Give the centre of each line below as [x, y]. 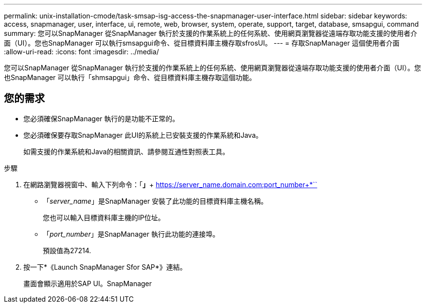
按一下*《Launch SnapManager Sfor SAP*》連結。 [105, 267]
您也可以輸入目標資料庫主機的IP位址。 [104, 217]
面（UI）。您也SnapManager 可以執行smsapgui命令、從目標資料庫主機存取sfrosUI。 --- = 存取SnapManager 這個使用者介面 [202, 43]
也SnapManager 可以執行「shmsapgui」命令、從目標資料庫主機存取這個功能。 [130, 77]
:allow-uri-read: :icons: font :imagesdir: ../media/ [81, 52]
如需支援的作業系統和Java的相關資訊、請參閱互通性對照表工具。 [126, 151]
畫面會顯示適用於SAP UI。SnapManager [88, 283]
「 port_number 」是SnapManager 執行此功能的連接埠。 [131, 234]
